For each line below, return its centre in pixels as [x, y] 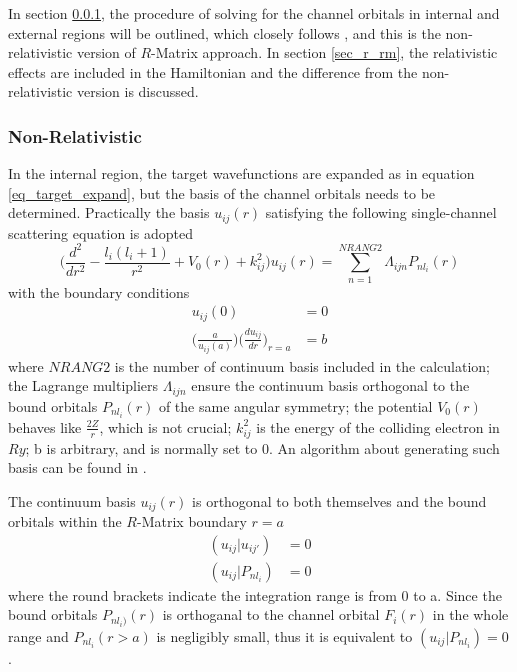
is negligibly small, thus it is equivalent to [284, 635]
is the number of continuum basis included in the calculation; [302, 365]
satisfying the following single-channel [381, 212]
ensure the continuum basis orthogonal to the [330, 385]
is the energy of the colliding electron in [378, 426]
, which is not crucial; [165, 426]
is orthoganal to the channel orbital [271, 614]
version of [106, 52]
